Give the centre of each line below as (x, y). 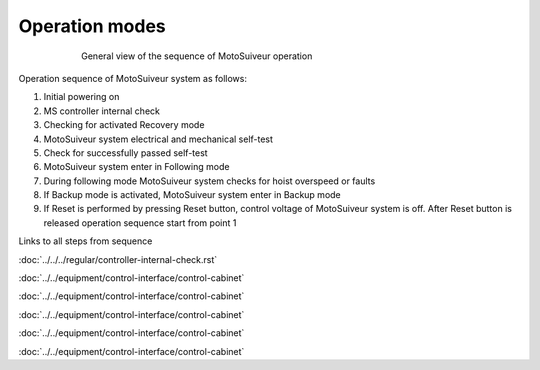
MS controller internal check (101, 111)
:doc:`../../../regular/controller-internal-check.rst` (118, 259)
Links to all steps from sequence (85, 241)
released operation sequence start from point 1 (140, 222)
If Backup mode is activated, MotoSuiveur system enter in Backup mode (192, 195)
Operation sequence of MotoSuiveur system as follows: (132, 78)
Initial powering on (81, 97)
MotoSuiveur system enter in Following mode (136, 167)
